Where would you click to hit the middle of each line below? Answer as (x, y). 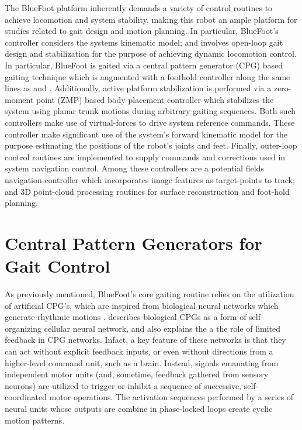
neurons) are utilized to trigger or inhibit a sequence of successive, (123, 385)
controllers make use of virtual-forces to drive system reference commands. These (150, 122)
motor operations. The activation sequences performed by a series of (171, 397)
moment (19, 99)
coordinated (26, 397)
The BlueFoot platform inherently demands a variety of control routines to (139, 8)
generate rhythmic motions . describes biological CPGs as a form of (126, 317)
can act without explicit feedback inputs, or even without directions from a (139, 351)
